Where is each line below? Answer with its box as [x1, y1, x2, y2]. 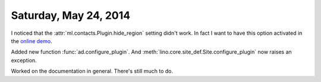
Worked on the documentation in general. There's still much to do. [11, 68, 174, 75]
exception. [11, 57, 37, 64]
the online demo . [11, 37, 53, 44]
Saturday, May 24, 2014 [11, 9, 131, 22]
